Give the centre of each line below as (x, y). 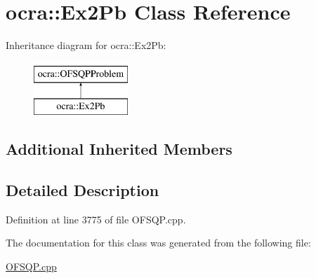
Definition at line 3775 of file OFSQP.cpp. (96, 219)
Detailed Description (83, 190)
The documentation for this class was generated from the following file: (158, 243)
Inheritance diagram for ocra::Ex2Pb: (86, 45)
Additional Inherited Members (119, 149)
